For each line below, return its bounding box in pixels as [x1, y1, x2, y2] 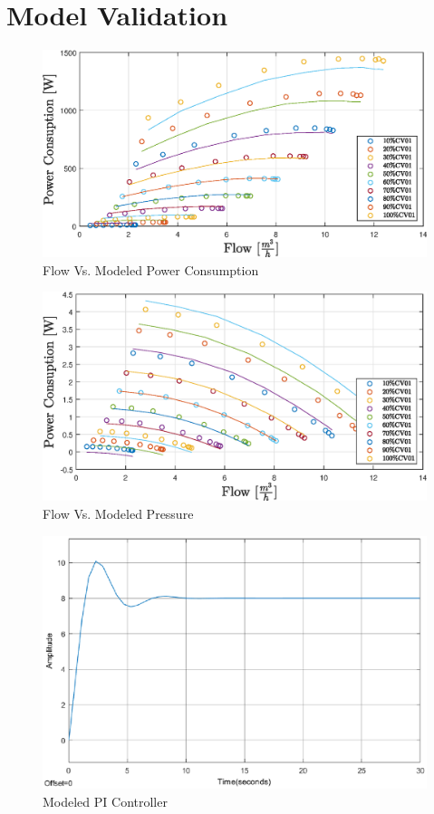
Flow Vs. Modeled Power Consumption [43, 260, 259, 279]
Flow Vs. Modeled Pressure [43, 503, 194, 522]
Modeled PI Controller [43, 791, 168, 810]
